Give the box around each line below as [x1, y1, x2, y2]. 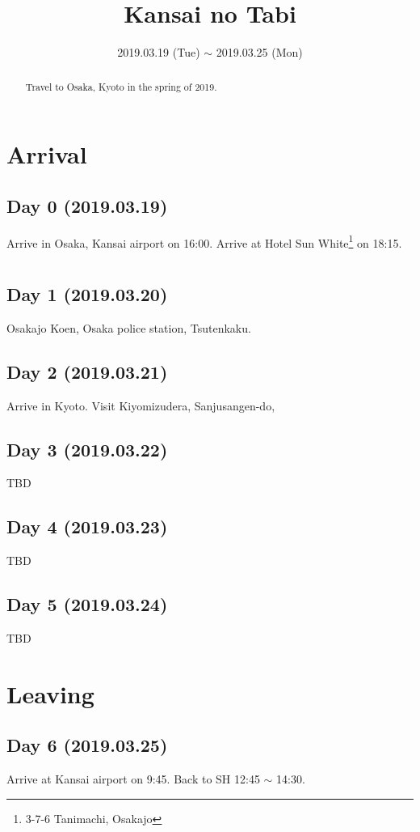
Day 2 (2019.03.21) [6, 359, 168, 384]
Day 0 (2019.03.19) [6, 193, 168, 218]
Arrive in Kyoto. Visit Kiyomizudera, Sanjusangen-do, [6, 397, 275, 414]
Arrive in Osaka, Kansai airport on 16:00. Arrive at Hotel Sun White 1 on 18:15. [6, 231, 402, 251]
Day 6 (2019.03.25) [6, 732, 168, 758]
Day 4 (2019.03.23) [6, 514, 168, 539]
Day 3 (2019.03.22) [6, 436, 168, 461]
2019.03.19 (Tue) [117, 44, 200, 61]
